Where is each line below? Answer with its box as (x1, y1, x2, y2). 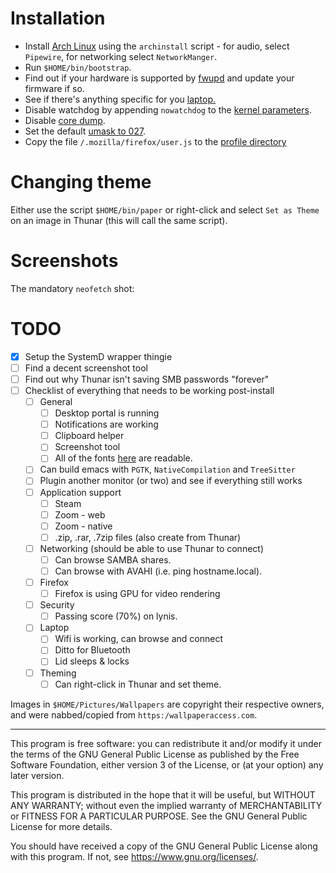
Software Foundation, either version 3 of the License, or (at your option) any (10, 758, 324, 771)
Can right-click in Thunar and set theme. (54, 678, 222, 690)
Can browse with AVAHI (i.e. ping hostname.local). (54, 565, 263, 577)
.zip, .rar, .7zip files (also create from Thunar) (54, 531, 242, 543)
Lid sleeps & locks (54, 655, 130, 667)
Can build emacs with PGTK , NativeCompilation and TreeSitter (39, 463, 296, 476)
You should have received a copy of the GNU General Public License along (10, 840, 318, 852)
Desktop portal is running (54, 407, 160, 419)
